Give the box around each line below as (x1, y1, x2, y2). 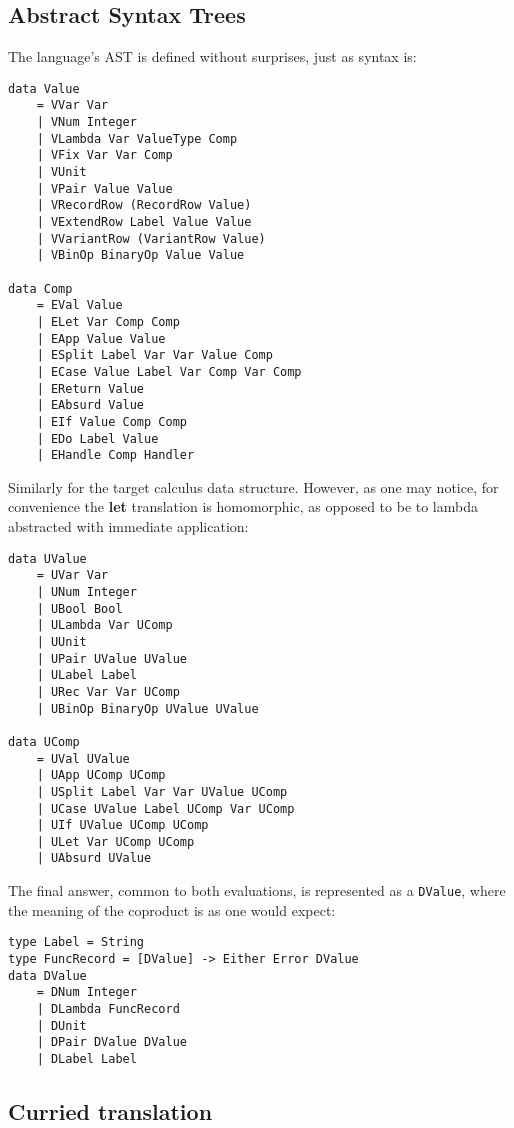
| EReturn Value (36, 381, 145, 396)
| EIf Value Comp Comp (36, 414, 187, 429)
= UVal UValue (36, 751, 130, 766)
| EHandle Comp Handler (36, 448, 195, 463)
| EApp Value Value (36, 331, 166, 346)
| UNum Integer (36, 584, 137, 599)
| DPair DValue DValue (36, 1035, 187, 1050)
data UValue (8, 551, 87, 566)
